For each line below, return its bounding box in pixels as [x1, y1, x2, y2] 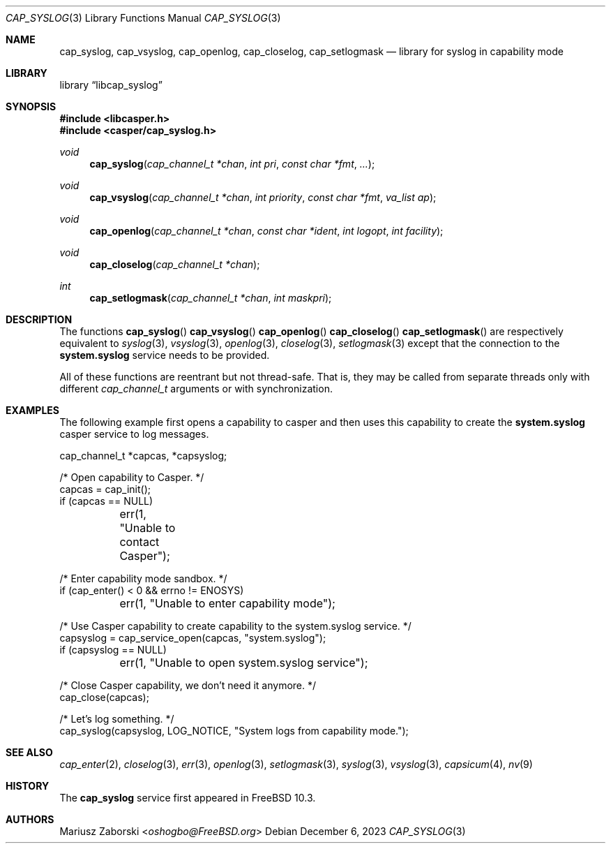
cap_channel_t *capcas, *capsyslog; [59, 450, 227, 462]
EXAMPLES [6, 404, 59, 416]
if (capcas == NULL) [59, 495, 153, 507]
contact [119, 535, 160, 549]
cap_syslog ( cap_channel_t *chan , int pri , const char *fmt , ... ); [89, 158, 375, 170]
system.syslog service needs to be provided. [59, 349, 270, 361]
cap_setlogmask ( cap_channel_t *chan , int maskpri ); [89, 292, 332, 304]
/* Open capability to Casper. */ [59, 471, 204, 483]
